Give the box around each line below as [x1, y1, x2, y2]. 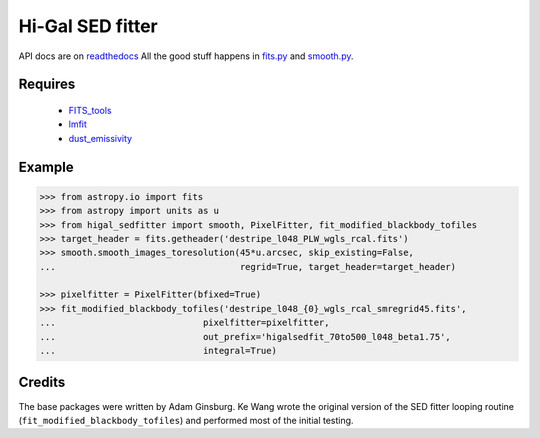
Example [18, 158, 74, 175]
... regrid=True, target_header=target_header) [39, 261, 457, 272]
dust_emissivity [68, 132, 133, 144]
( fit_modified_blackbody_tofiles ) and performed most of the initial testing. [18, 414, 354, 426]
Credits [18, 374, 66, 391]
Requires [18, 76, 76, 93]
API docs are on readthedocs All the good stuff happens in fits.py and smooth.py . [18, 50, 354, 62]
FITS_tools [68, 104, 112, 116]
